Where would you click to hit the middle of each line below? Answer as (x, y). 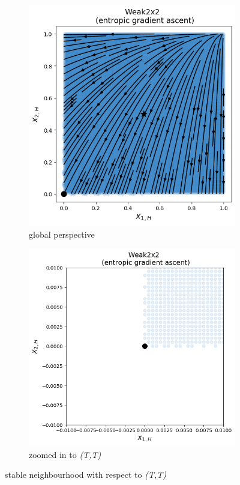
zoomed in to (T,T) (65, 454)
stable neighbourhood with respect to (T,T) (86, 474)
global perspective (62, 234)
